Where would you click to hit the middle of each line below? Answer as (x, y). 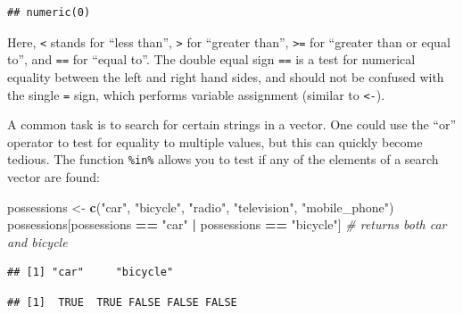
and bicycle (37, 241)
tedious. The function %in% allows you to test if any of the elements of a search (223, 159)
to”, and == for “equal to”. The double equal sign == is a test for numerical (211, 59)
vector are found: (54, 177)
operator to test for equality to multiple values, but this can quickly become (215, 141)
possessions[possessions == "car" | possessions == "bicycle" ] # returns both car (227, 224)
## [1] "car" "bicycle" (91, 273)
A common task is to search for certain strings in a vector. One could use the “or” (232, 124)
